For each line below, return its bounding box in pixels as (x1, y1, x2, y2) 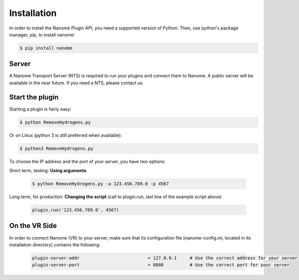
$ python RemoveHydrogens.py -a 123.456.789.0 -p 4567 (32, 181, 169, 187)
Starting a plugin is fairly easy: (9, 106, 72, 112)
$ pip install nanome (19, 45, 73, 51)
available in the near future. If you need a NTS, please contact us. (9, 80, 144, 86)
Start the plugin (9, 93, 59, 101)
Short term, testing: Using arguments (9, 168, 87, 174)
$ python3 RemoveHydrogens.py (19, 145, 94, 151)
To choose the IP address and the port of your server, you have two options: (9, 158, 166, 164)
